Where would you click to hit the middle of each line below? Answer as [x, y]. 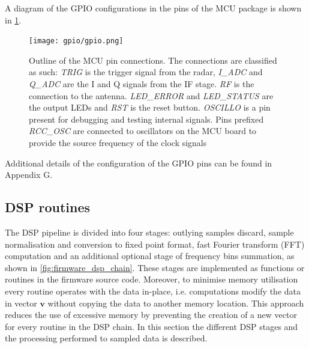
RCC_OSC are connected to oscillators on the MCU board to [143, 131]
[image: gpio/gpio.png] [76, 41]
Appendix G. [29, 175]
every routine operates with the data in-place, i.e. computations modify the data [153, 291]
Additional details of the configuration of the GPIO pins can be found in [139, 163]
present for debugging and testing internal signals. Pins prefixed [146, 119]
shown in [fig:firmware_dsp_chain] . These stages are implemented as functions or [155, 267]
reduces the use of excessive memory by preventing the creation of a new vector [151, 315]
